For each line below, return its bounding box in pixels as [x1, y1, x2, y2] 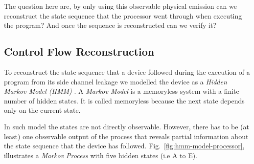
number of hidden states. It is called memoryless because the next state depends [4, 95, 245, 105]
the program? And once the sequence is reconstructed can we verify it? [4, 20, 216, 30]
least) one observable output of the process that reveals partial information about [4, 131, 249, 141]
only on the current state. [4, 105, 81, 115]
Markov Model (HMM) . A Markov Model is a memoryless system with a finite [4, 86, 239, 96]
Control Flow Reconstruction [4, 44, 155, 59]
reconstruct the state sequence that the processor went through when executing [4, 10, 242, 20]
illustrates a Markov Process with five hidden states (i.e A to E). [4, 150, 198, 160]
